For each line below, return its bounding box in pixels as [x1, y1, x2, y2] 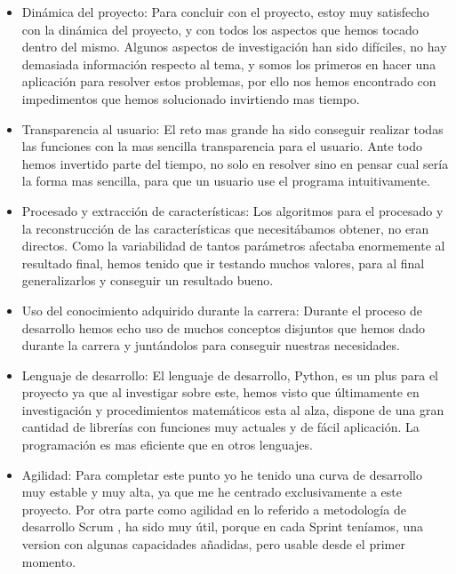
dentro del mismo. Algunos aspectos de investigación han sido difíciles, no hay [21, 37, 447, 56]
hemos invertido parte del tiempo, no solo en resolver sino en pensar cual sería [21, 154, 449, 172]
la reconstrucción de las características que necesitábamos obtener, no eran [21, 219, 429, 237]
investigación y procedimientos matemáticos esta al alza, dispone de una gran [21, 400, 444, 419]
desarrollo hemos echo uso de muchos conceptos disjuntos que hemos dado [21, 318, 426, 337]
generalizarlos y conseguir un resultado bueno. [21, 271, 274, 290]
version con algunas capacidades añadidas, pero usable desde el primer [21, 535, 405, 554]
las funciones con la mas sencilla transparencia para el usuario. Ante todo [21, 137, 422, 155]
